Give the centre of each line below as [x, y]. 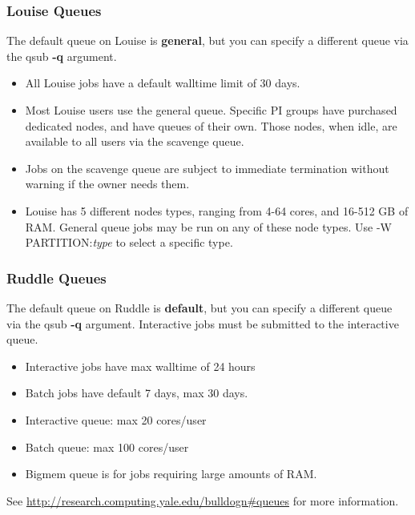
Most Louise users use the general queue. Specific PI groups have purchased [211, 110]
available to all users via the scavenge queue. [135, 141]
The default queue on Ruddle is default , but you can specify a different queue [199, 307]
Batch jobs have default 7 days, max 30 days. [137, 393]
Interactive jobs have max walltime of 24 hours [140, 366]
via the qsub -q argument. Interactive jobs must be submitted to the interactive [203, 323]
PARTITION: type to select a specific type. [129, 242]
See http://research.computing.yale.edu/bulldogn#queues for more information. [203, 500]
